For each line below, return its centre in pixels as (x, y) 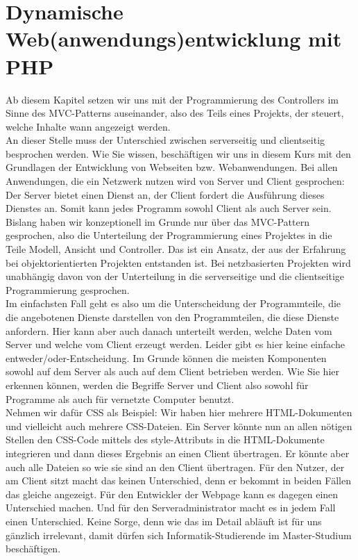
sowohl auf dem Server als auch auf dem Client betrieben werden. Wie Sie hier (172, 371)
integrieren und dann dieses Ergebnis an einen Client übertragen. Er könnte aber (178, 453)
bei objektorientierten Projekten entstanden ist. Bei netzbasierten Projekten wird (178, 262)
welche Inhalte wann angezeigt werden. (88, 126)
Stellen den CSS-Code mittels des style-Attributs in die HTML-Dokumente (165, 439)
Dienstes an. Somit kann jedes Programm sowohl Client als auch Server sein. (169, 208)
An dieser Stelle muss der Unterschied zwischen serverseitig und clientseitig (165, 140)
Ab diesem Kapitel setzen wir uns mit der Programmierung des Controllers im (172, 99)
